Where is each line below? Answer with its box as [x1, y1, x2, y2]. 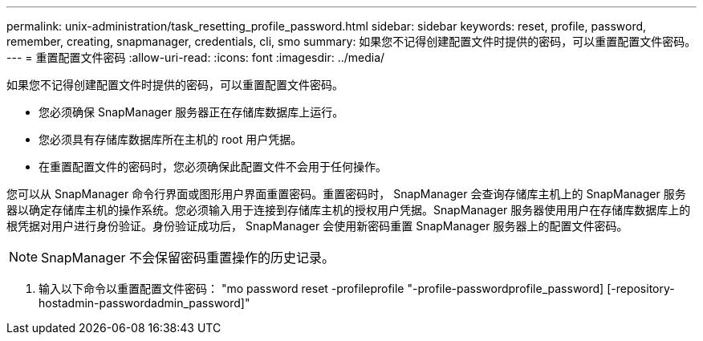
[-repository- [607, 282, 675, 295]
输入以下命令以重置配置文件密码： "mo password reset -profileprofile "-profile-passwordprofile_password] [39, 282, 604, 295]
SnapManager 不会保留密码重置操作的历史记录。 [41, 250, 335, 266]
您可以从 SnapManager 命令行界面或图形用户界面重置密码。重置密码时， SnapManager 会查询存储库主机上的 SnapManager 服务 [6, 187, 686, 201]
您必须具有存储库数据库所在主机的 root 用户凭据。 [39, 132, 303, 146]
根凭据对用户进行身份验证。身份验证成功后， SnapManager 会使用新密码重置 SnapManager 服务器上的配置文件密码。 [6, 219, 628, 233]
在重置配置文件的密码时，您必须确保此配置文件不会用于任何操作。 [39, 160, 387, 173]
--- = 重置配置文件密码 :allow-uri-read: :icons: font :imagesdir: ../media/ [6, 51, 385, 64]
